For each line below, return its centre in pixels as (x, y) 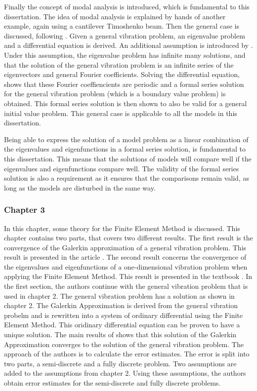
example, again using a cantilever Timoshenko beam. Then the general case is (122, 26)
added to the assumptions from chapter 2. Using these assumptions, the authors (125, 373)
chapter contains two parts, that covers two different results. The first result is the (128, 238)
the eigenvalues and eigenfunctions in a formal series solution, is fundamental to (125, 149)
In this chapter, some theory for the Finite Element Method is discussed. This (122, 228)
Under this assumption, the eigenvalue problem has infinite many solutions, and (125, 55)
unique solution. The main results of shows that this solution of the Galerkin (120, 334)
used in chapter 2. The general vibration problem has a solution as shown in (119, 295)
